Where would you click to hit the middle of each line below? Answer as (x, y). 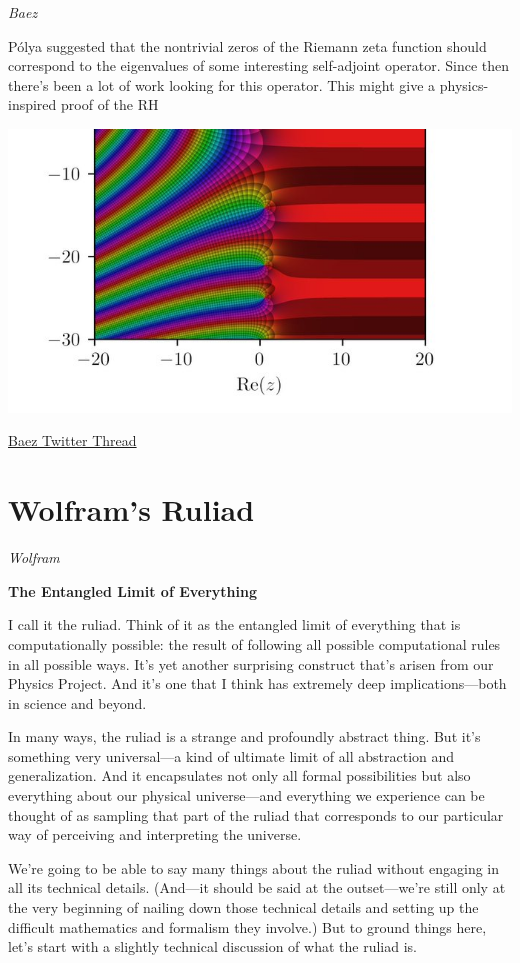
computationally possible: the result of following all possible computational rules (254, 643)
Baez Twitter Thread (72, 440)
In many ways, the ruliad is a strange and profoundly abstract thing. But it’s (244, 736)
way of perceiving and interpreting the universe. (155, 834)
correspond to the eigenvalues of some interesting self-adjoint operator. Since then (259, 65)
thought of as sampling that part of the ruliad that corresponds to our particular (256, 814)
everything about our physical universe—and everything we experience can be (246, 795)
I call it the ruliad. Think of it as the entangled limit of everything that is (234, 624)
